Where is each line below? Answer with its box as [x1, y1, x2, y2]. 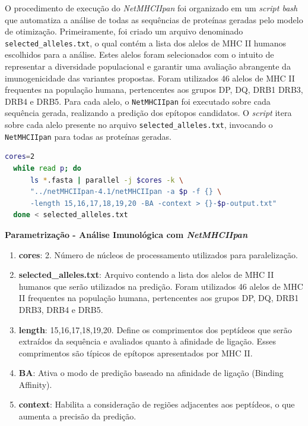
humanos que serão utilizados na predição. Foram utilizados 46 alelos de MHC [18, 280, 303, 292]
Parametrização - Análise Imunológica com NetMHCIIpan [5, 228, 247, 240]
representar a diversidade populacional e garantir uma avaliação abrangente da [5, 60, 291, 73]
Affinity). [18, 378, 52, 390]
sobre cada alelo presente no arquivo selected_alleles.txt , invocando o [5, 118, 273, 131]
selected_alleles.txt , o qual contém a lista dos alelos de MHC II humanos [5, 36, 287, 49]
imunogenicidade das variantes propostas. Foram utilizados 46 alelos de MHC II [5, 71, 295, 84]
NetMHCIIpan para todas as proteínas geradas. [5, 130, 172, 142]
